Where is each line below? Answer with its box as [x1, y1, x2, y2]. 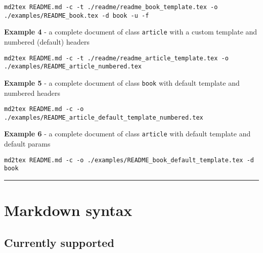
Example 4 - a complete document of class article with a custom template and [4, 26, 257, 37]
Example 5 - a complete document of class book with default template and [4, 77, 240, 88]
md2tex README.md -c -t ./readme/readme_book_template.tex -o [4, 4, 218, 11]
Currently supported [4, 234, 114, 250]
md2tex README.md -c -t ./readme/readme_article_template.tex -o [4, 54, 229, 62]
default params [4, 138, 51, 149]
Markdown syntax [4, 200, 133, 221]
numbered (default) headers [4, 36, 90, 47]
